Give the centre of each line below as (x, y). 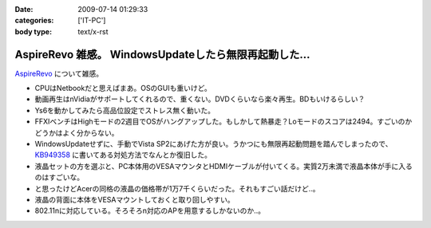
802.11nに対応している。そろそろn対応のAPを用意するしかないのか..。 (150, 210)
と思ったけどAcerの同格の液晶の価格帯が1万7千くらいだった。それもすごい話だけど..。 (177, 188)
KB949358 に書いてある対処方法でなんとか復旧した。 (123, 155)
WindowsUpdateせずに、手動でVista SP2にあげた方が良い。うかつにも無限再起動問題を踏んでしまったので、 (214, 144)
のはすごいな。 (59, 177)
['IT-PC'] (92, 21)
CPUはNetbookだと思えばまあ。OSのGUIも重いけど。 (123, 88)
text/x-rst (93, 31)
